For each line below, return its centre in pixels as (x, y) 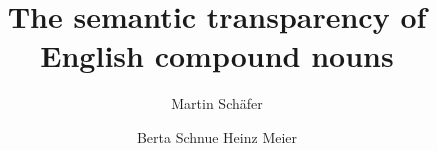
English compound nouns (217, 55)
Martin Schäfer (217, 103)
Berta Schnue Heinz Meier (217, 136)
